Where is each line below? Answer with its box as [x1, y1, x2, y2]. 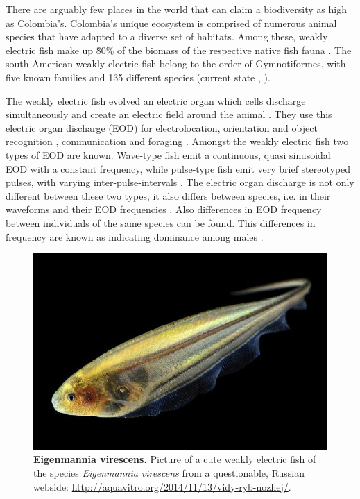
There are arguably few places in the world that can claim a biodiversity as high [6, 2, 347, 16]
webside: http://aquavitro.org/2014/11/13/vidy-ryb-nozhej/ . [33, 479, 291, 493]
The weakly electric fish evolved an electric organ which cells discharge [6, 93, 306, 108]
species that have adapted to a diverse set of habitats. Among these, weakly [6, 29, 328, 44]
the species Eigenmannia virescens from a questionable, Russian [33, 465, 305, 480]
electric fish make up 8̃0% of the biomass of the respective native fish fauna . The [6, 42, 352, 57]
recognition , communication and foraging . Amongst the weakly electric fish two [6, 134, 349, 149]
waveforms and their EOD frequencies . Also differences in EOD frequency [6, 202, 322, 217]
